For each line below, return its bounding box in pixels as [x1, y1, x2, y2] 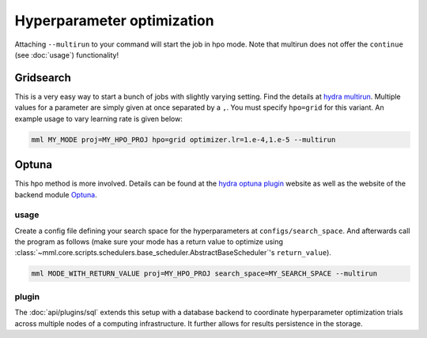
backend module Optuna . [14, 190, 98, 199]
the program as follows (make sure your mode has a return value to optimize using [14, 237, 284, 246]
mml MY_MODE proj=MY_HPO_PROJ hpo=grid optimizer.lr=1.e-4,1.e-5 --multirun [31, 135, 336, 144]
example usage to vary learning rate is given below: [14, 114, 183, 123]
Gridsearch [14, 71, 71, 84]
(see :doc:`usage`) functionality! [14, 50, 119, 59]
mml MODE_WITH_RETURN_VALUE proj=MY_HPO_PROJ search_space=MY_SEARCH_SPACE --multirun [31, 269, 378, 278]
